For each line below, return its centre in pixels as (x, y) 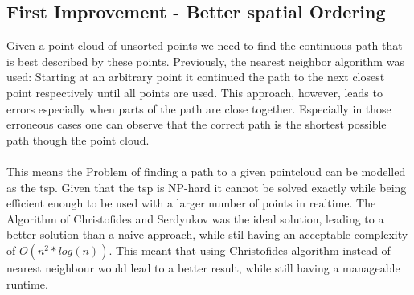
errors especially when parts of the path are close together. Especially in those (199, 108)
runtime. (27, 283)
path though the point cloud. (78, 139)
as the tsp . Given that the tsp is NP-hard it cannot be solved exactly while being (207, 187)
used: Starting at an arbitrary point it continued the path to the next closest (196, 77)
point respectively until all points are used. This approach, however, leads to (195, 92)
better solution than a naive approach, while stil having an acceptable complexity (207, 234)
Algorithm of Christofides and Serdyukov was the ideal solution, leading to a (195, 218)
